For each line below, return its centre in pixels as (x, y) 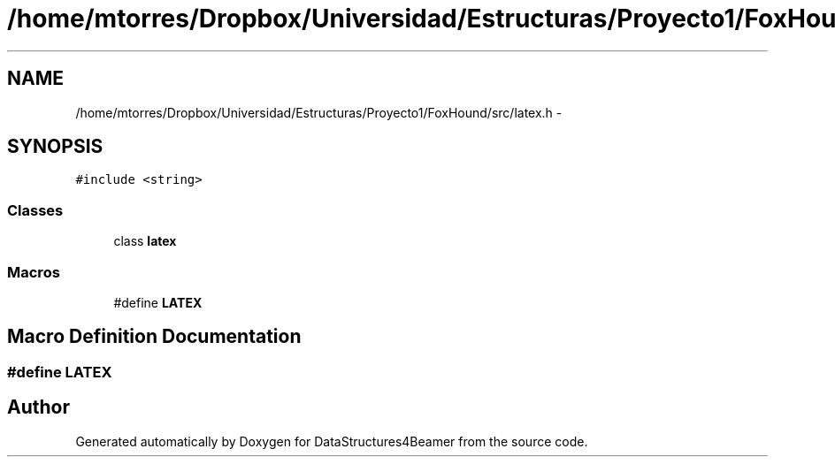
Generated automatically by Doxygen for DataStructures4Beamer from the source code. (332, 441)
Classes (35, 210)
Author (38, 407)
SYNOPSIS (55, 147)
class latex (145, 241)
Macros (34, 272)
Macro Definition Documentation (154, 337)
